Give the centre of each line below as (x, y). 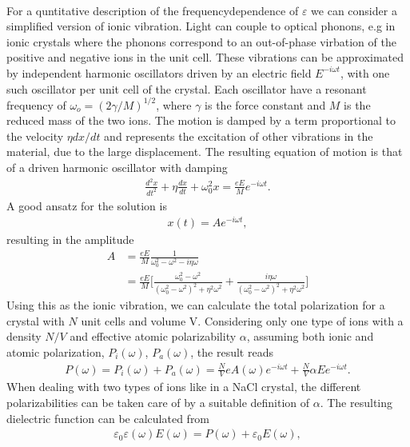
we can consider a (354, 10)
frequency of (36, 104)
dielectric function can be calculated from (108, 418)
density (24, 336)
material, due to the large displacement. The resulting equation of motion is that (205, 152)
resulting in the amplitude (70, 239)
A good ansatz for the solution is (87, 205)
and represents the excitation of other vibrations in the (239, 136)
